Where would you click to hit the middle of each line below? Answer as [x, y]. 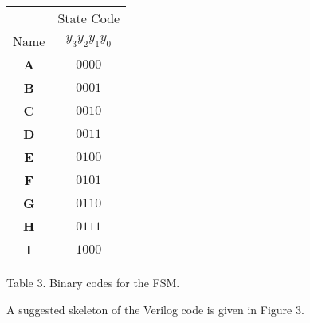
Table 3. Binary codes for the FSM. [93, 282]
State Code [89, 18]
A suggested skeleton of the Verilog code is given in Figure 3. [155, 309]
